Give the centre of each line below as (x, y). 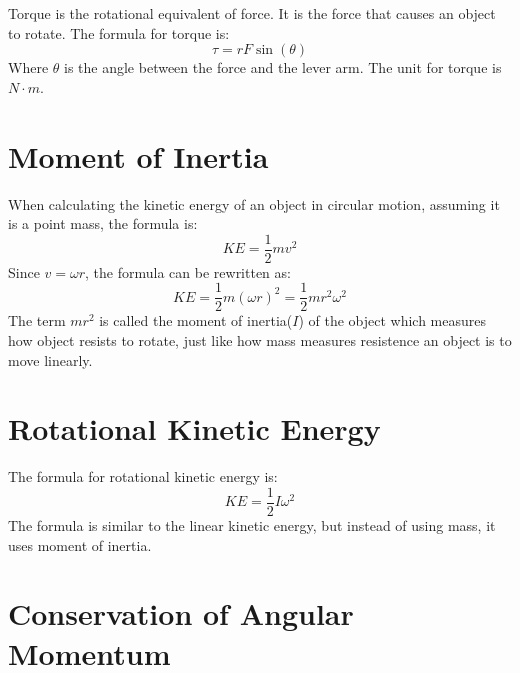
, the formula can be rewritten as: (188, 271)
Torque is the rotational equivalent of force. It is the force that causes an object (252, 13)
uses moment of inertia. (80, 544)
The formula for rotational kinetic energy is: (143, 476)
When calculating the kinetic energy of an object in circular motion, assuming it (254, 203)
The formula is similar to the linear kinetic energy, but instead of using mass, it (252, 524)
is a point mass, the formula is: (103, 223)
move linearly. (50, 359)
